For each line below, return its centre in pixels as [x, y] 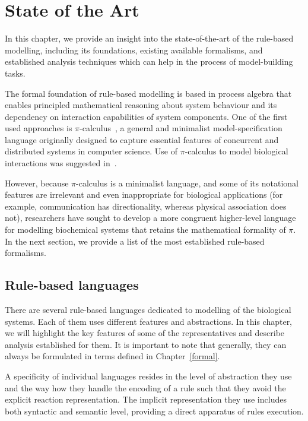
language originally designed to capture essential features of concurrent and [142, 139]
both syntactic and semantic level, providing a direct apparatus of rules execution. [154, 411]
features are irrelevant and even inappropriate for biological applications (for [144, 194]
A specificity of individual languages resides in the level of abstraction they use [148, 376]
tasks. [15, 73]
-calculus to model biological [236, 151]
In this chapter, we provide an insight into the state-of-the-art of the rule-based [149, 38]
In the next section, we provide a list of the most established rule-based [135, 241]
